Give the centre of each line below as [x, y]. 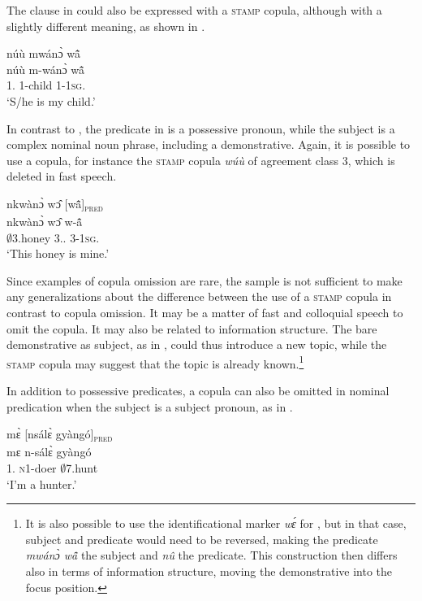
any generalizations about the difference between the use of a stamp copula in [199, 296]
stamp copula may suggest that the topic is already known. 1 [155, 362]
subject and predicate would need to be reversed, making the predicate [202, 539]
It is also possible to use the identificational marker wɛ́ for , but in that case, [216, 523]
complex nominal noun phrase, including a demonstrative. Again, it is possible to [209, 144]
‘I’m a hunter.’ [42, 483]
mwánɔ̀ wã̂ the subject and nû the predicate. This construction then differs [211, 555]
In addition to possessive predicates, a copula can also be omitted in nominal [198, 391]
